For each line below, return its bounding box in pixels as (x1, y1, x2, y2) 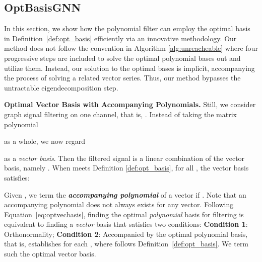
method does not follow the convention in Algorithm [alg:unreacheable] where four (4, 43, 258, 53)
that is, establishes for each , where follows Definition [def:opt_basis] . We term (4, 238, 249, 249)
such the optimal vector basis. (4, 248, 96, 259)
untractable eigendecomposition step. (4, 82, 118, 93)
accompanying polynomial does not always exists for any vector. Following (4, 199, 234, 210)
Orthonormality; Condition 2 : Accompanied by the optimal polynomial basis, (4, 228, 248, 239)
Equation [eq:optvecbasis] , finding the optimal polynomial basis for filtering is (4, 209, 244, 219)
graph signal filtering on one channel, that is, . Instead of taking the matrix (4, 109, 237, 119)
